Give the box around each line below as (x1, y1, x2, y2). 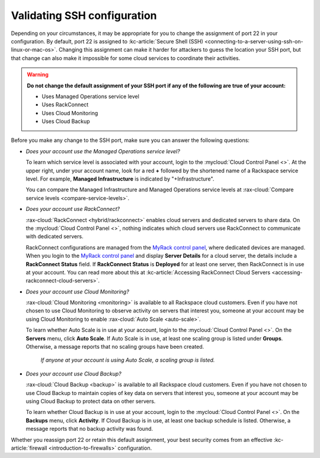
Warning (27, 71, 49, 78)
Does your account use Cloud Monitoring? (25, 288, 130, 295)
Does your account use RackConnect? (25, 206, 120, 213)
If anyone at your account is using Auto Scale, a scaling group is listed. (40, 356, 215, 364)
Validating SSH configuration (11, 9, 157, 22)
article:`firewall (11, 444, 47, 451)
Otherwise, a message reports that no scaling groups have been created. (25, 343, 204, 350)
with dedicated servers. (25, 233, 84, 240)
